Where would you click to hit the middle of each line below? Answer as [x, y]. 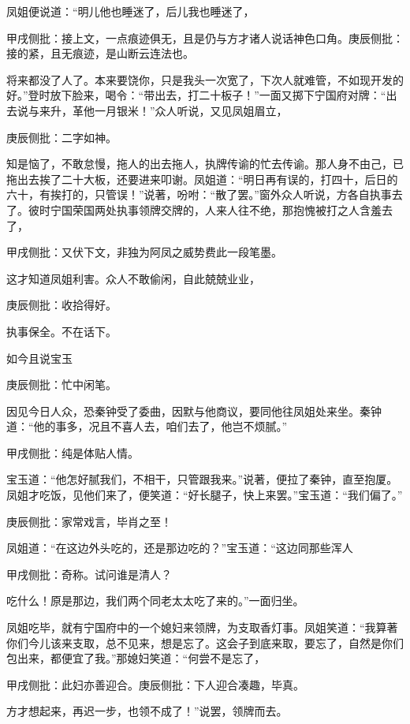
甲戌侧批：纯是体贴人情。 [73, 452]
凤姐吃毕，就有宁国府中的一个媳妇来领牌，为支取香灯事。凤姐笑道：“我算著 [202, 627]
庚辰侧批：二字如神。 [61, 137]
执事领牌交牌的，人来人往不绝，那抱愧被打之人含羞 [249, 209]
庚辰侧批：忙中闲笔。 [61, 384]
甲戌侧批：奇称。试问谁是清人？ [89, 574]
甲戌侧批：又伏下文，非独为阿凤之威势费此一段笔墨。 [144, 252]
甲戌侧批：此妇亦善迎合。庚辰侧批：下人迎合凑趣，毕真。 [155, 684]
